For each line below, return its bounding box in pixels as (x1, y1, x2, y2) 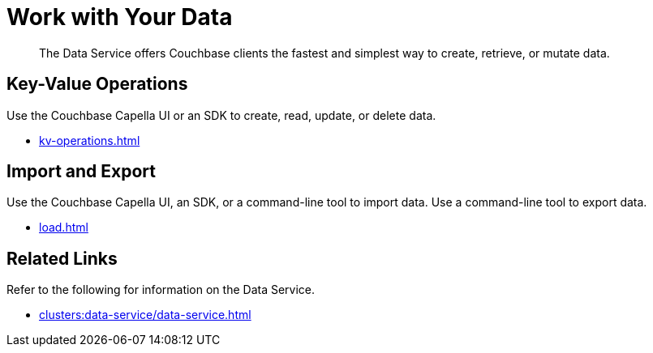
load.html (39, 220, 88, 235)
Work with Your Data (6, 3, 233, 31)
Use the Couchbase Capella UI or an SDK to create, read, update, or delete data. (6, 108, 436, 122)
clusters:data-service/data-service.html (39, 308, 251, 322)
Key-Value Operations (6, 74, 188, 95)
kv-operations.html (39, 133, 140, 147)
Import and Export (6, 161, 156, 182)
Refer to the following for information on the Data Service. (6, 283, 316, 297)
